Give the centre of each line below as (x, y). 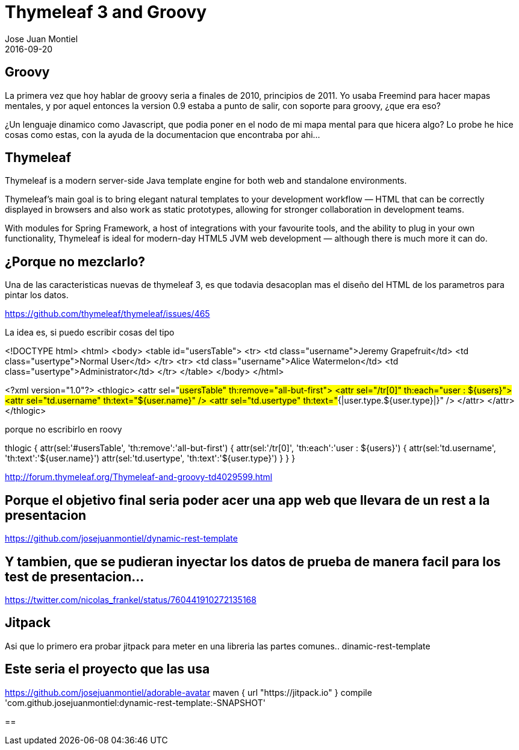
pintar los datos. (37, 295)
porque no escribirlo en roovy (64, 430)
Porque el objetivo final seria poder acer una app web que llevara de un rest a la (247, 500)
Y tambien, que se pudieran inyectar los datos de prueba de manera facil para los (253, 561)
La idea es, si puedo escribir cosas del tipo (90, 333)
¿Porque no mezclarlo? (75, 261)
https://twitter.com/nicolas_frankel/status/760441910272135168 (131, 599)
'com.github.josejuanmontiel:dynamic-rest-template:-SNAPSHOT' (135, 702)
